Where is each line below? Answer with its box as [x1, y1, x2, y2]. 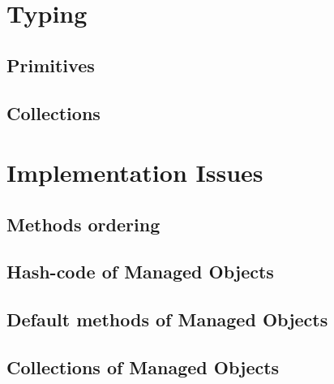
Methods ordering [6, 211, 161, 236]
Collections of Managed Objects [6, 355, 280, 380]
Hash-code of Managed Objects [6, 259, 274, 284]
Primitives [6, 52, 95, 77]
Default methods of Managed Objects [6, 307, 328, 332]
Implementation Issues [6, 156, 263, 189]
